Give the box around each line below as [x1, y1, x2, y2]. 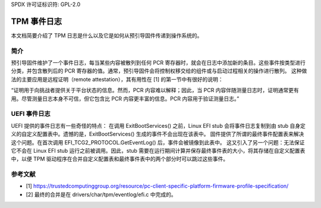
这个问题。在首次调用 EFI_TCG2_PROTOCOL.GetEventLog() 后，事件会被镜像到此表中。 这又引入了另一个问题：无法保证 [11, 138, 305, 146]
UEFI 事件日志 [11, 110, 51, 118]
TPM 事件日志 [11, 16, 62, 26]
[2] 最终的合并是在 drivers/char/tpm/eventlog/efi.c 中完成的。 [26, 191, 177, 198]
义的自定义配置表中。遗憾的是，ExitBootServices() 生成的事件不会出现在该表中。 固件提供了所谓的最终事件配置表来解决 [11, 131, 304, 138]
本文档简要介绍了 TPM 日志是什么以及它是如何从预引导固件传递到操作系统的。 [11, 31, 203, 39]
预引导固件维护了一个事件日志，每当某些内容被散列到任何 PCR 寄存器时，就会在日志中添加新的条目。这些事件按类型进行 [11, 59, 306, 67]
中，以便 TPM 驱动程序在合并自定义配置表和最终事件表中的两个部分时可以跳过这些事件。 [11, 155, 229, 163]
